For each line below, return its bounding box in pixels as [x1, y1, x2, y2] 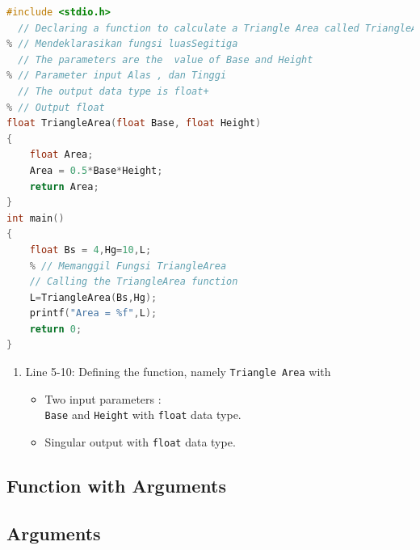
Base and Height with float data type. [44, 406, 241, 423]
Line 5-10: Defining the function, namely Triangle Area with [25, 363, 331, 380]
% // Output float [6, 101, 105, 113]
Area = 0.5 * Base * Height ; [29, 164, 163, 176]
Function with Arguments [6, 473, 226, 498]
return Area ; [29, 180, 99, 192]
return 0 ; [29, 323, 82, 335]
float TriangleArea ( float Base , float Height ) [6, 117, 262, 129]
